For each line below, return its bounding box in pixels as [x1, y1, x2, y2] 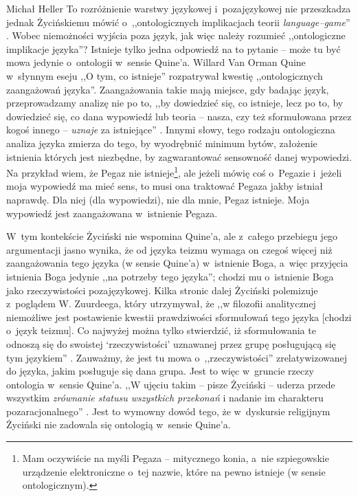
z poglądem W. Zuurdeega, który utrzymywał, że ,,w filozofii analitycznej [6, 296, 316, 311]
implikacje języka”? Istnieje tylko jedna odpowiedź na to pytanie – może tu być [6, 41, 341, 56]
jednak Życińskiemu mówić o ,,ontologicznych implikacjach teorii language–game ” [6, 14, 350, 29]
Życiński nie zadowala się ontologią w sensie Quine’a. [6, 417, 231, 432]
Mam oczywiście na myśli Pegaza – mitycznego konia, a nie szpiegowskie [22, 451, 329, 465]
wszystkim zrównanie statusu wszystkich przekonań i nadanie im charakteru [6, 390, 324, 405]
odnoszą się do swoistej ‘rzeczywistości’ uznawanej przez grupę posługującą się [6, 336, 336, 351]
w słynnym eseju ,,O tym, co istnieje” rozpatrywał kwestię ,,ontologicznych [6, 68, 323, 82]
